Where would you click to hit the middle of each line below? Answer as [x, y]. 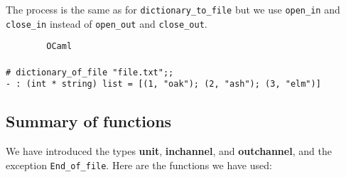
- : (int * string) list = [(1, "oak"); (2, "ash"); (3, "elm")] [163, 84]
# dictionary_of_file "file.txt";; [90, 72]
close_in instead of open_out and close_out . [107, 23]
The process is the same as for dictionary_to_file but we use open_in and [173, 9]
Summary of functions [89, 121]
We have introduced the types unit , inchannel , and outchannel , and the [169, 151]
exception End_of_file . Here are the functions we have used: [139, 165]
